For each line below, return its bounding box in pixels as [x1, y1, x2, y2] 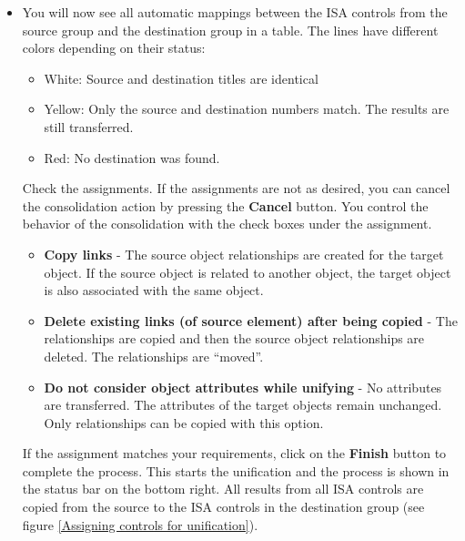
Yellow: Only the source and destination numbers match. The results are [44, 99, 450, 118]
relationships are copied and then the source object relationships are [44, 329, 425, 348]
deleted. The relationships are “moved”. [44, 346, 264, 365]
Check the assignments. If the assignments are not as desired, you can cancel [22, 179, 450, 198]
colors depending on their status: [22, 38, 206, 57]
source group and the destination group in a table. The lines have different [22, 20, 439, 39]
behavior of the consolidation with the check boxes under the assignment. [22, 214, 432, 233]
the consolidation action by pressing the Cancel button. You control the [22, 196, 429, 215]
